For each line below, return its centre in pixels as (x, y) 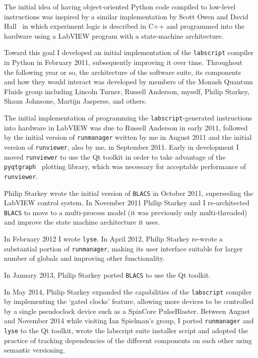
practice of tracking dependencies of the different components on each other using (128, 340)
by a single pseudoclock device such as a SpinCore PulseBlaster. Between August (127, 311)
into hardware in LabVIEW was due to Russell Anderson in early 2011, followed (126, 127)
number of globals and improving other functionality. (84, 258)
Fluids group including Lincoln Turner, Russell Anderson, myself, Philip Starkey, (127, 91)
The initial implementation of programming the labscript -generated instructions (128, 118)
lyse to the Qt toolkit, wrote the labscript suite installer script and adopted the (126, 330)
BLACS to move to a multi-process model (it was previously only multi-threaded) (126, 212)
